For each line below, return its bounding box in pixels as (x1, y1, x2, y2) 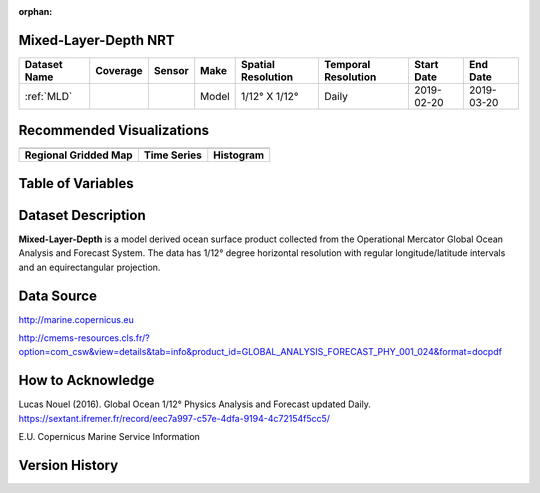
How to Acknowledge (18, 372, 155, 389)
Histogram (213, 148, 265, 162)
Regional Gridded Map (24, 148, 133, 162)
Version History (18, 456, 119, 474)
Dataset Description (18, 206, 146, 224)
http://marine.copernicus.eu (18, 313, 134, 325)
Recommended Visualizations (18, 122, 210, 139)
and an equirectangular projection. (18, 261, 161, 273)
